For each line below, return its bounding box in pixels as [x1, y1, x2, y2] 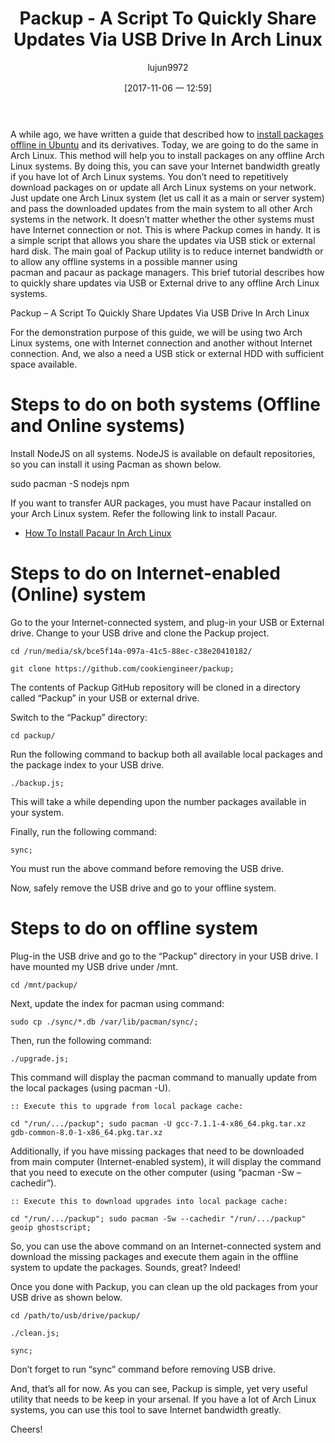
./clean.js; [10, 1328, 60, 1338]
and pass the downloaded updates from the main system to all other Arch [10, 202, 313, 214]
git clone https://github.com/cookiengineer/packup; [10, 663, 235, 674]
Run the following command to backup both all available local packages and [10, 748, 323, 760]
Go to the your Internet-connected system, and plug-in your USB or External [10, 616, 325, 628]
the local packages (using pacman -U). [10, 1082, 172, 1094]
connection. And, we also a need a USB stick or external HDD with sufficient [10, 347, 325, 359]
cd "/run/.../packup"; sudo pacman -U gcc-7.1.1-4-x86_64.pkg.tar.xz [10, 1118, 307, 1129]
